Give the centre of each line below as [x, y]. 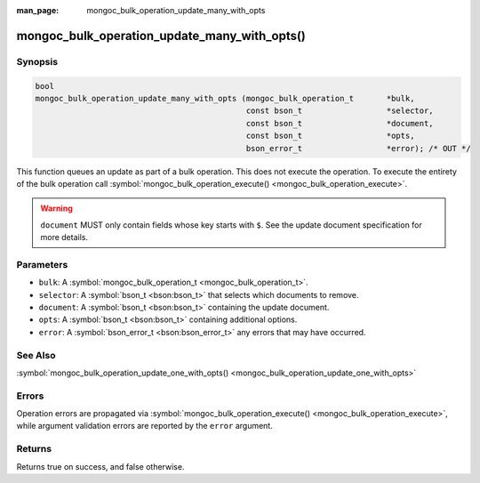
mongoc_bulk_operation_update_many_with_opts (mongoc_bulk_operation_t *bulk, [225, 98]
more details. [64, 237]
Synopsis [37, 61]
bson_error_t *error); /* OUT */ [358, 148]
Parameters [42, 264]
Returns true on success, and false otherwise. [100, 466]
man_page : [38, 10]
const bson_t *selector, [340, 111]
